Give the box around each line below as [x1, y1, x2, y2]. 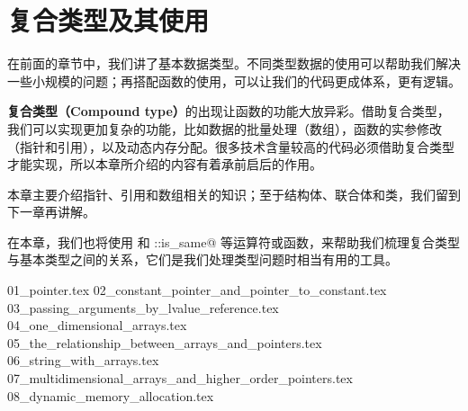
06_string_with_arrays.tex [7, 351, 159, 370]
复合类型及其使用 [7, 2, 210, 39]
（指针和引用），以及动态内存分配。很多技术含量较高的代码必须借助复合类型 [7, 137, 454, 156]
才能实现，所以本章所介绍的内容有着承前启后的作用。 [7, 155, 322, 174]
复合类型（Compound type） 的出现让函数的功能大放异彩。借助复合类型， [7, 102, 450, 121]
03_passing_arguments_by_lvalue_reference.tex [7, 298, 279, 317]
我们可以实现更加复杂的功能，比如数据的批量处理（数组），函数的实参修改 [7, 119, 442, 138]
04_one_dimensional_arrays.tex [7, 316, 187, 335]
